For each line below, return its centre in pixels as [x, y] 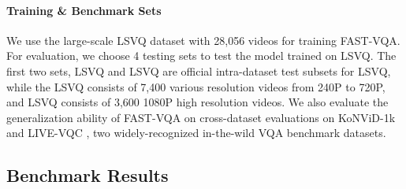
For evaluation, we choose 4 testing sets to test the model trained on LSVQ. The [201, 56]
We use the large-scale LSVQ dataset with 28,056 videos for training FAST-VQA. [203, 40]
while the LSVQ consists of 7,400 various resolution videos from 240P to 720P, [196, 86]
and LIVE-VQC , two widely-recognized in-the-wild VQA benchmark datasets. [196, 133]
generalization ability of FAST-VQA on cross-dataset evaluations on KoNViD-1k [201, 117]
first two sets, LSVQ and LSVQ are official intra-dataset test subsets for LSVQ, [199, 70]
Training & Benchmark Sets [84, 10]
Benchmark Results [88, 175]
